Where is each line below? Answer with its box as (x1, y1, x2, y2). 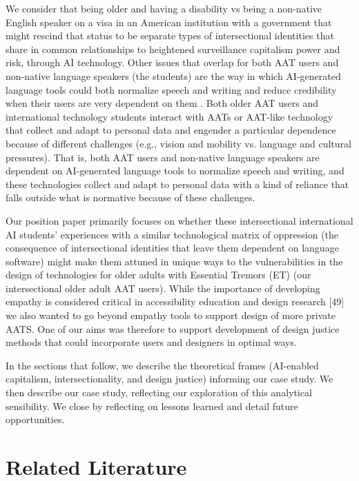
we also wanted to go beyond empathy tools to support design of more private (6, 308, 336, 323)
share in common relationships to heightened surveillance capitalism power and (6, 41, 340, 56)
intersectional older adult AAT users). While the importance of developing (6, 280, 320, 295)
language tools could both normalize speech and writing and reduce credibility (6, 82, 337, 96)
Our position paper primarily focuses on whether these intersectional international (6, 213, 353, 227)
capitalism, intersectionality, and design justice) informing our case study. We (6, 371, 333, 386)
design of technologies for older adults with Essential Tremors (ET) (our (6, 267, 311, 282)
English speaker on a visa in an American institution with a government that (6, 14, 332, 29)
